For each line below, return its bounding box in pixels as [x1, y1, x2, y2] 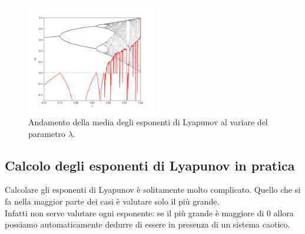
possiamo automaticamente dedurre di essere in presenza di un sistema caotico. [5, 218, 290, 230]
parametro [28, 127, 66, 139]
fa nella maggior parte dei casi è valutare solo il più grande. [5, 195, 220, 208]
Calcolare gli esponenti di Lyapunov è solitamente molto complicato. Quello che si [5, 183, 301, 196]
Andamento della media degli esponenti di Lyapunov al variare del [28, 116, 268, 128]
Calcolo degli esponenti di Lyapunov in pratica [5, 156, 295, 174]
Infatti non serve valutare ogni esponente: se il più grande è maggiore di [5, 206, 264, 219]
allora [273, 206, 294, 219]
